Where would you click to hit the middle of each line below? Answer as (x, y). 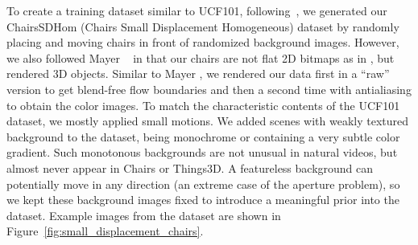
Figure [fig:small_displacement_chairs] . (105, 231)
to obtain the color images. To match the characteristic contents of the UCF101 (203, 105)
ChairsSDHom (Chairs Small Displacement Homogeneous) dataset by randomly (203, 26)
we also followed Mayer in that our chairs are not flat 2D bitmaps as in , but (201, 57)
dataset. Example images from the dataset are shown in (144, 215)
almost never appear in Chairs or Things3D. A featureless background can (190, 167)
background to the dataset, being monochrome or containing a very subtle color (203, 136)
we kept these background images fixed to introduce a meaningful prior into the (203, 200)
